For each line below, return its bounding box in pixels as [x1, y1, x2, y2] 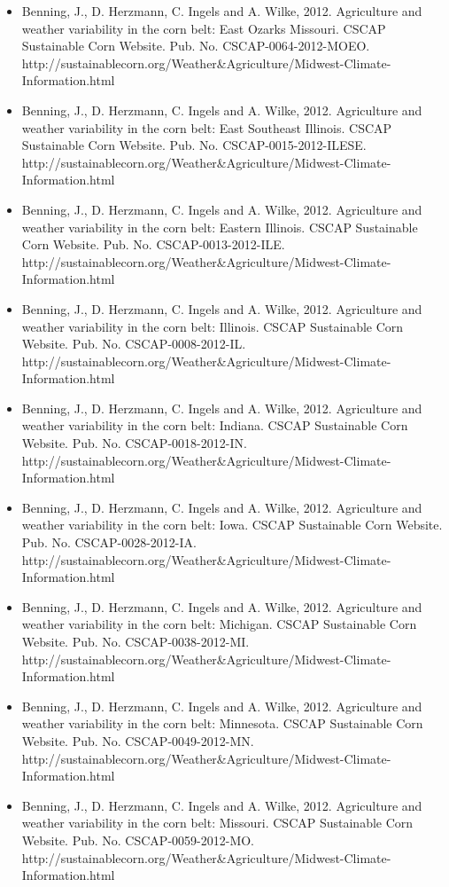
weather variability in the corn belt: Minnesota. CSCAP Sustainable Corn [21, 714, 423, 733]
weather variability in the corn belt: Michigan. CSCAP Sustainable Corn [21, 615, 417, 633]
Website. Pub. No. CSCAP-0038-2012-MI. [21, 632, 250, 650]
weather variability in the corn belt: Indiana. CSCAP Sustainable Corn [21, 416, 408, 435]
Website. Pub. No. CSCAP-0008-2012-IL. [21, 334, 246, 353]
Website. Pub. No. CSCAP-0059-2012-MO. [21, 830, 255, 849]
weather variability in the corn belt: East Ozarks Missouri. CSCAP [21, 19, 386, 37]
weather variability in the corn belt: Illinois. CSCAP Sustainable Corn [21, 317, 404, 335]
